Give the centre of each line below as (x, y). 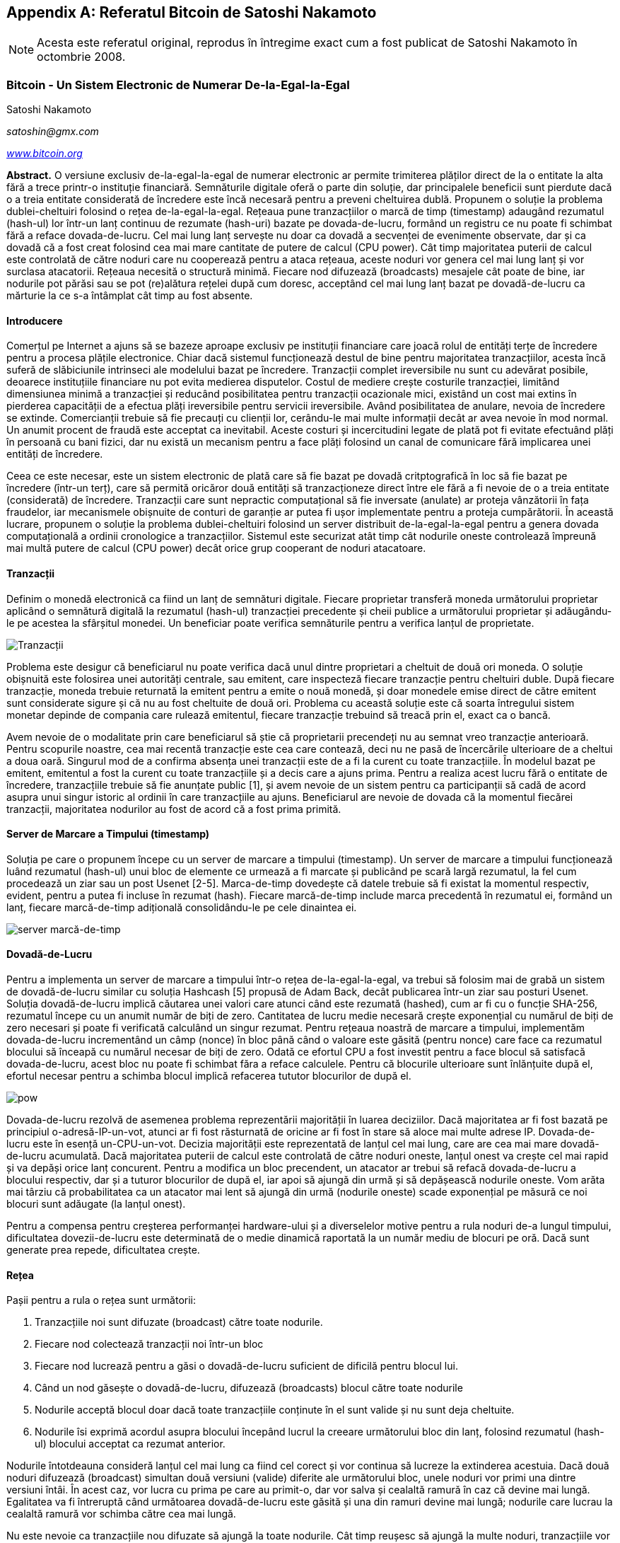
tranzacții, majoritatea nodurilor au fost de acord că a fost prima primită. (174, 809)
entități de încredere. (55, 454)
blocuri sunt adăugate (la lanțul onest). (96, 1204)
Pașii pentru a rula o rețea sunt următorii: (101, 1300)
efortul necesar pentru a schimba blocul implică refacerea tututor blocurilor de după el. (209, 1076)
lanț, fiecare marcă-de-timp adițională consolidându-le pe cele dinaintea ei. (182, 907)
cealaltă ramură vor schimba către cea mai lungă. (121, 1514)
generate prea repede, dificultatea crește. (103, 1250)
